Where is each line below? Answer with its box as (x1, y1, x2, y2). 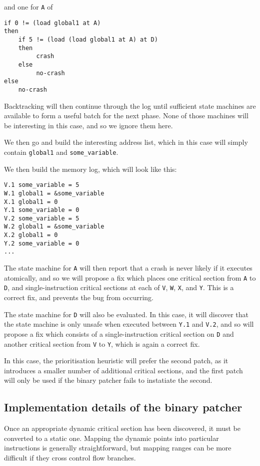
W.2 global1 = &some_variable (4, 223, 104, 230)
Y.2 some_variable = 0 (4, 240, 79, 247)
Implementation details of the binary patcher (4, 399, 242, 415)
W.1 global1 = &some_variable (4, 189, 104, 197)
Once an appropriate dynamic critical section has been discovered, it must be (4, 423, 240, 433)
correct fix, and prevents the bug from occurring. (4, 292, 153, 303)
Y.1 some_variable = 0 (4, 206, 79, 214)
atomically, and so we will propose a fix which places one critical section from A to (4, 272, 256, 283)
